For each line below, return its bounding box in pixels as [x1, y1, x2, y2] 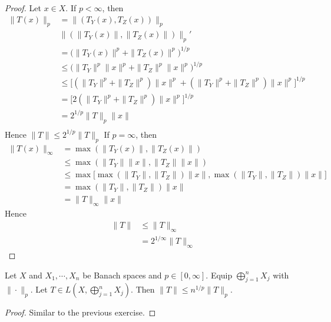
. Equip [206, 268, 233, 281]
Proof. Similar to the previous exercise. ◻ [5, 306, 156, 318]
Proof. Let [5, 2, 41, 14]
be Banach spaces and [82, 268, 162, 281]
